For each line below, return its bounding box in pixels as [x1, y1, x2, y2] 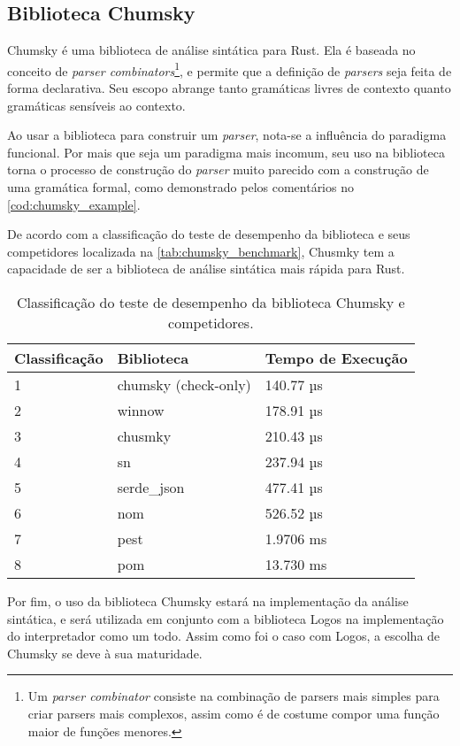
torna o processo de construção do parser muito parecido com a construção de [7, 160, 429, 179]
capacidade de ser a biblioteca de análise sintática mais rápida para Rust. [7, 259, 405, 278]
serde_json [117, 476, 185, 497]
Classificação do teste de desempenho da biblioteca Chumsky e [17, 291, 405, 312]
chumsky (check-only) [117, 373, 251, 395]
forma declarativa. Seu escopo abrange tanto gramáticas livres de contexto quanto [7, 79, 451, 97]
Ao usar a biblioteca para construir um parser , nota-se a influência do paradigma [7, 126, 447, 144]
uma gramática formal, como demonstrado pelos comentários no [7, 178, 354, 196]
